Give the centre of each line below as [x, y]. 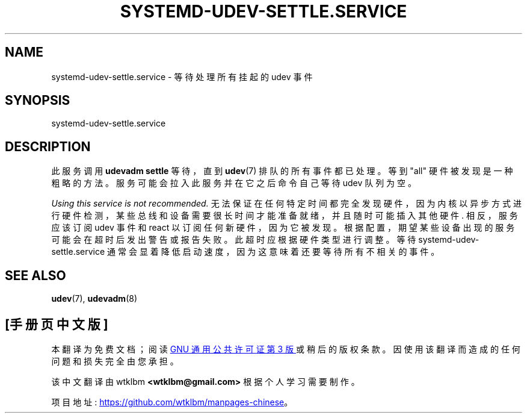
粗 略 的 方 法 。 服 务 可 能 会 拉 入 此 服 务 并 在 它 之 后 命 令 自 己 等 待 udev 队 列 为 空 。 [234, 183]
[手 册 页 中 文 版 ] [57, 324]
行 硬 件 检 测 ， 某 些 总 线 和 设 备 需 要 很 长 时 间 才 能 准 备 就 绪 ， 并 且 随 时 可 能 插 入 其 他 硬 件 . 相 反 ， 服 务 [285, 216]
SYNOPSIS [38, 101]
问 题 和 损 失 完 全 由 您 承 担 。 [115, 361]
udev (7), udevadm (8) [94, 299]
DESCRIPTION [48, 146]
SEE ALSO [35, 275]
